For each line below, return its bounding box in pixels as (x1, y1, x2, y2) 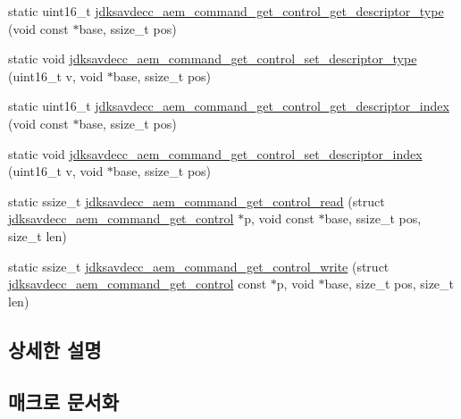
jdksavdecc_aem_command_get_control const (8, 274, 267, 293)
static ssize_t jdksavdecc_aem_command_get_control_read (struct (8, 191, 385, 210)
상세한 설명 (8, 335, 102, 363)
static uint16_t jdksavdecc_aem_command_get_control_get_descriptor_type (8, 2, 444, 20)
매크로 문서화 (8, 388, 119, 415)
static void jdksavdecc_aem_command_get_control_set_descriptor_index (8, 144, 423, 163)
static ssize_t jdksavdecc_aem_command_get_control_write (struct (8, 256, 390, 275)
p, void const (244, 209, 314, 228)
